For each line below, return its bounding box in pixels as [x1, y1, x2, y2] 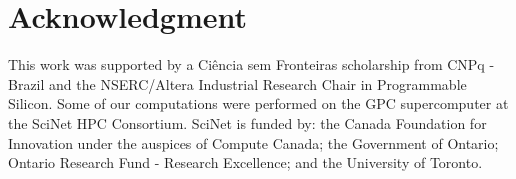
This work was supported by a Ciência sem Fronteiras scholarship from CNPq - [8, 54, 495, 75]
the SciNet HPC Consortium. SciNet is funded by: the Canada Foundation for [8, 112, 487, 133]
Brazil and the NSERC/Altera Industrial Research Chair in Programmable [8, 73, 467, 94]
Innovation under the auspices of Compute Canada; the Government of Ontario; [8, 132, 499, 153]
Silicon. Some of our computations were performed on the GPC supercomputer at [8, 93, 509, 114]
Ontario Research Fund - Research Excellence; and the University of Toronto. [8, 152, 483, 173]
